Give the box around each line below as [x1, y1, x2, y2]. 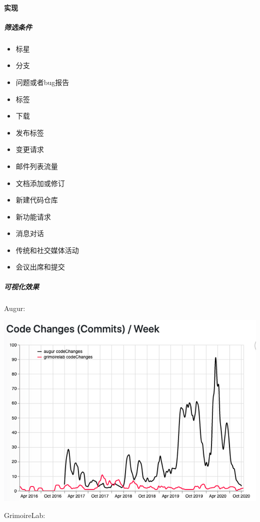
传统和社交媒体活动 [15, 244, 79, 255]
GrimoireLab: [4, 509, 45, 520]
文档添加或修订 [15, 177, 65, 188]
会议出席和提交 [15, 261, 65, 272]
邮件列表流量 [15, 160, 58, 171]
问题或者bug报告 [15, 76, 69, 87]
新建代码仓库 [15, 194, 58, 205]
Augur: [4, 302, 25, 313]
